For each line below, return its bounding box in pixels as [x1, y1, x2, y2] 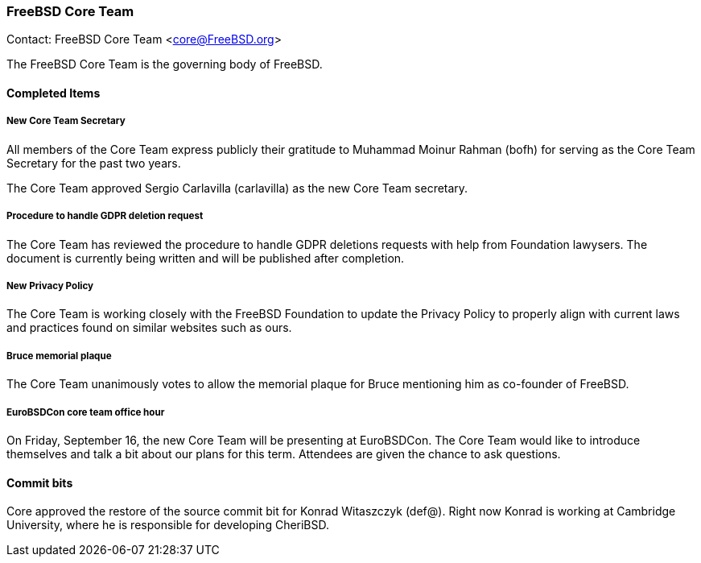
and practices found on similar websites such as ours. [6, 321, 292, 335]
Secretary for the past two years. [6, 155, 181, 170]
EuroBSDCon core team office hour [6, 406, 165, 418]
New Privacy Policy [6, 279, 94, 292]
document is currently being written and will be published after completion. [6, 250, 405, 265]
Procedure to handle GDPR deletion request [6, 210, 204, 222]
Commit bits [6, 475, 73, 490]
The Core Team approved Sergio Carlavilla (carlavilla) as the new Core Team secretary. [6, 180, 468, 195]
